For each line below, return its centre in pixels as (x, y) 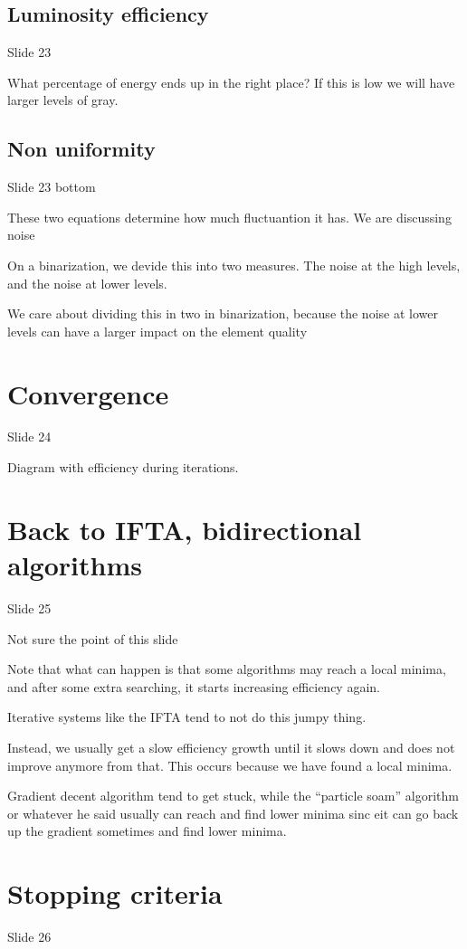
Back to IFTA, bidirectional (185, 529)
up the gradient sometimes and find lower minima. (147, 831)
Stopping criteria (115, 893)
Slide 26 (29, 937)
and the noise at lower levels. (87, 283)
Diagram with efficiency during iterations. (123, 467)
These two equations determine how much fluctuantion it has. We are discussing (229, 217)
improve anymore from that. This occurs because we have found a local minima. (230, 765)
